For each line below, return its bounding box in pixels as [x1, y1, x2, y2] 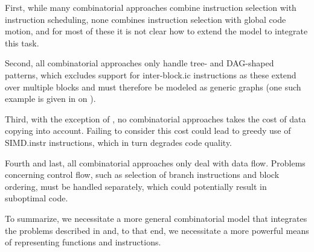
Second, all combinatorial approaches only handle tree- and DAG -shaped [5, 57, 274, 69]
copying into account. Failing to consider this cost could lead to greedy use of [5, 124, 291, 137]
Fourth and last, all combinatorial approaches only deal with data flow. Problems [5, 156, 306, 169]
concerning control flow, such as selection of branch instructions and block [5, 168, 280, 181]
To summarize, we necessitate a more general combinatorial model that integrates [5, 212, 307, 224]
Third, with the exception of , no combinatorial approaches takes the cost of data [5, 112, 306, 125]
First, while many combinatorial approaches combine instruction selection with [5, 1, 296, 13]
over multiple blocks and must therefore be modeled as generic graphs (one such [5, 80, 301, 93]
